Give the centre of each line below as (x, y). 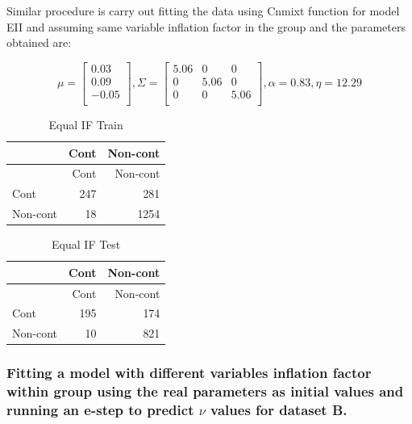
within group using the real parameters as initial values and (205, 391)
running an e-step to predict (100, 410)
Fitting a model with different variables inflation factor (189, 373)
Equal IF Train (86, 124)
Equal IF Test (86, 244)
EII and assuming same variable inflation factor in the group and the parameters (206, 26)
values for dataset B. (279, 410)
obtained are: (39, 42)
